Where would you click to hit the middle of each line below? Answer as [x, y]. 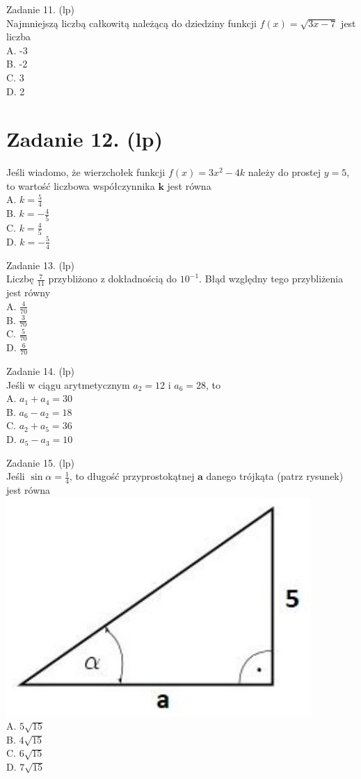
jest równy [29, 292]
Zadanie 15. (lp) [41, 462]
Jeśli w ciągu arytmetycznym [68, 384]
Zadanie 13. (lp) [41, 265]
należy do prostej [284, 172]
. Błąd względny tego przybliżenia [271, 279]
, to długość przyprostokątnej [132, 476]
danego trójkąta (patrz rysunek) [275, 476]
